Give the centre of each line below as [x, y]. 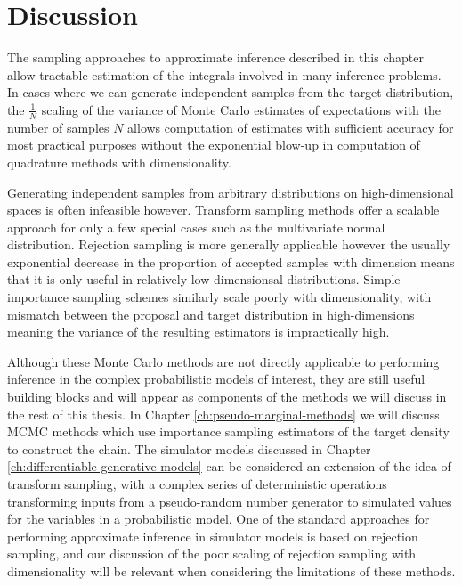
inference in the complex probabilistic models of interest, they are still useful [216, 379]
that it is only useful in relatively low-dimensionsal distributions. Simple [204, 279]
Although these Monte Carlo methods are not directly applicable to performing [223, 361]
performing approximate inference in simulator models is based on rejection [213, 536]
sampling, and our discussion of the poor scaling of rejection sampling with [212, 553]
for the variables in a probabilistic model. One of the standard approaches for [219, 519]
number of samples [58, 127]
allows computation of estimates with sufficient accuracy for [291, 127]
